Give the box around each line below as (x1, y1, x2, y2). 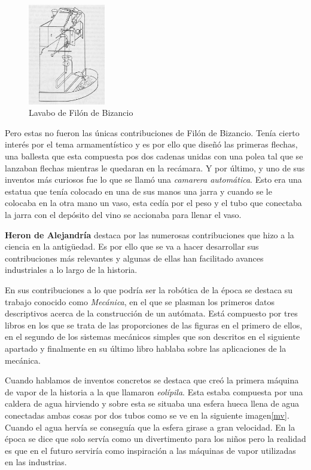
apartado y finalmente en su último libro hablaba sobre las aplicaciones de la (5, 342, 286, 354)
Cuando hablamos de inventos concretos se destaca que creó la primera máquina (5, 374, 299, 386)
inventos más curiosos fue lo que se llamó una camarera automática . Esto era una (5, 173, 302, 186)
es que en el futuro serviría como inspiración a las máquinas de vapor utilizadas (5, 444, 296, 456)
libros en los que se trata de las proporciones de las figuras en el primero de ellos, (5, 318, 303, 331)
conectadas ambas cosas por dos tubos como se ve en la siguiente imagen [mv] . (5, 408, 289, 421)
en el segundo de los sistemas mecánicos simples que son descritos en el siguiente (5, 330, 300, 343)
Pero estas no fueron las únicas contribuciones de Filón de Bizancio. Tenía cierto (5, 126, 300, 139)
